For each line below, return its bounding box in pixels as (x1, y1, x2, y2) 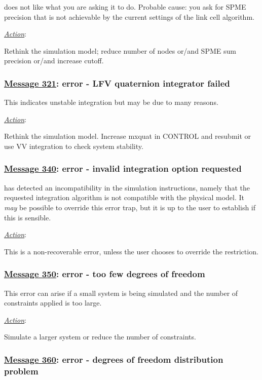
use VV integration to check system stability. (4, 140, 143, 151)
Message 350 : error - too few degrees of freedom (4, 268, 205, 280)
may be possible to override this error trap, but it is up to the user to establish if (4, 202, 256, 212)
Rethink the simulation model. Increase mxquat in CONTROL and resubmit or (4, 131, 251, 141)
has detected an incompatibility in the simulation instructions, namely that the (4, 182, 250, 193)
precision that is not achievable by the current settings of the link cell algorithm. (4, 11, 254, 22)
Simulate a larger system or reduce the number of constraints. (4, 331, 196, 342)
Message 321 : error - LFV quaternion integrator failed (4, 77, 230, 89)
